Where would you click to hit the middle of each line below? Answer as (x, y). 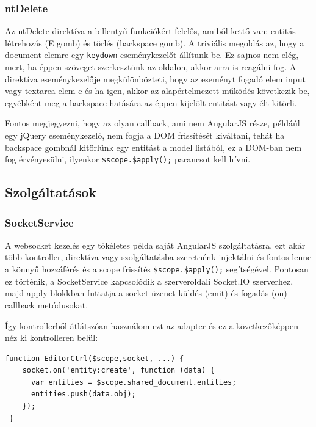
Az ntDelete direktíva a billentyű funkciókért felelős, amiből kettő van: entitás (150, 31)
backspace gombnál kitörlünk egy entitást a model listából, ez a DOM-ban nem (153, 147)
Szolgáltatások (51, 192)
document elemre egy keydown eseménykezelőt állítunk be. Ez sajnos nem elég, (152, 55)
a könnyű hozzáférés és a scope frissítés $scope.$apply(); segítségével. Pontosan (157, 269)
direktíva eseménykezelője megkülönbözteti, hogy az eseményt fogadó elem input (155, 78)
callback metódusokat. (47, 305)
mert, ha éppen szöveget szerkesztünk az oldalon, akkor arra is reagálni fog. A (151, 67)
